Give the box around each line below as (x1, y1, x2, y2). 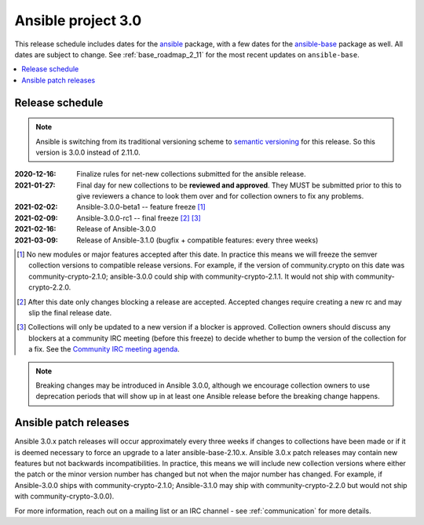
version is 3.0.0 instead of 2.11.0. (35, 148, 141, 157)
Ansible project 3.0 (14, 12, 142, 29)
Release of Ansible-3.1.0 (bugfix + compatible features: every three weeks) (76, 235, 319, 245)
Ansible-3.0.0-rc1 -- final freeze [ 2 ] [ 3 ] (76, 213, 202, 223)
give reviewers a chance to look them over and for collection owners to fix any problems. (76, 191, 364, 201)
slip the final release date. (28, 308, 112, 317)
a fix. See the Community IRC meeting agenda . (28, 345, 180, 354)
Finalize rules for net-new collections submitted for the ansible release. (76, 170, 306, 179)
